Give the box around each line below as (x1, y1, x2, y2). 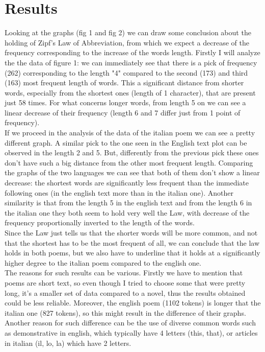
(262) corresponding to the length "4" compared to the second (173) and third (5, 67, 248, 78)
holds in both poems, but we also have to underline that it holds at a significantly (5, 247, 260, 258)
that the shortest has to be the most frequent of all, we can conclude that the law (5, 237, 260, 248)
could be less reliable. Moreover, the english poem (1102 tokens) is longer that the (5, 297, 261, 308)
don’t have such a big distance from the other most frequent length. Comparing (5, 157, 253, 168)
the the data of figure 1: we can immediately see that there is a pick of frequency (5, 57, 257, 67)
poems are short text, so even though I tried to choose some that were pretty (5, 277, 246, 288)
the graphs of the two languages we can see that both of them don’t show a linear (5, 167, 260, 178)
